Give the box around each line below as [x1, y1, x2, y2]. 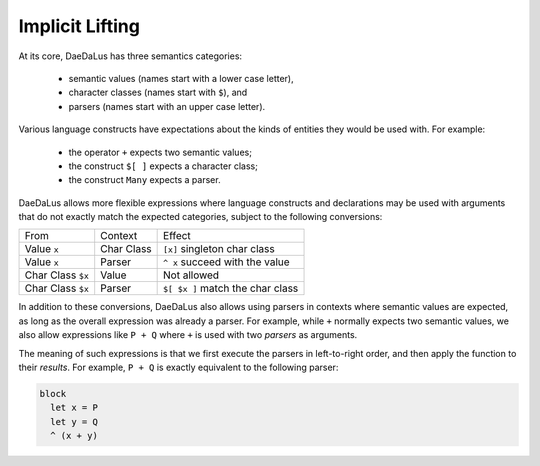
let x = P [50, 402, 99, 414]
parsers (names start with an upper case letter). [68, 100, 266, 112]
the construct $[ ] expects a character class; [68, 160, 259, 172]
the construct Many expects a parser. [68, 174, 221, 186]
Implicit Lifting [18, 15, 140, 37]
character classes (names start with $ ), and [68, 86, 248, 99]
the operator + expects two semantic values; [68, 146, 252, 158]
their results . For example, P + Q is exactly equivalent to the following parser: [18, 361, 339, 374]
